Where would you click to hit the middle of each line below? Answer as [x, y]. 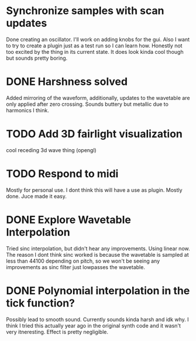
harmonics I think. [28, 110]
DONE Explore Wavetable [69, 220]
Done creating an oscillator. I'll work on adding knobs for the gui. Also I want [98, 39]
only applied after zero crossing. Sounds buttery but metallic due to [87, 104]
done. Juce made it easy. [37, 196]
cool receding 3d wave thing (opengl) [51, 150]
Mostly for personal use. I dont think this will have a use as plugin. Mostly [94, 190]
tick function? [40, 303]
